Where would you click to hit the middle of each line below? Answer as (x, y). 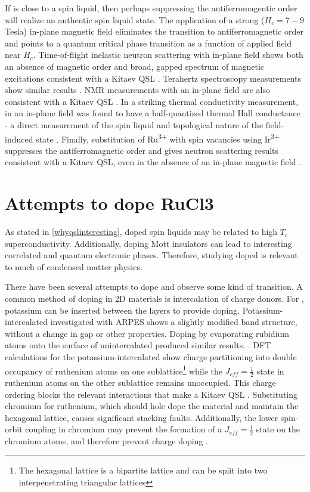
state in (270, 371)
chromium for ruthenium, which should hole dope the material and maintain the (152, 406)
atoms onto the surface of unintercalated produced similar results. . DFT (138, 345)
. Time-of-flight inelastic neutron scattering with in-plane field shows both (168, 55)
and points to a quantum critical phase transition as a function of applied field (148, 43)
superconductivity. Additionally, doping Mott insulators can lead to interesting (148, 243)
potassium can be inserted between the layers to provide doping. (122, 310)
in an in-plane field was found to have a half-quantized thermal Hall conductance (153, 113)
